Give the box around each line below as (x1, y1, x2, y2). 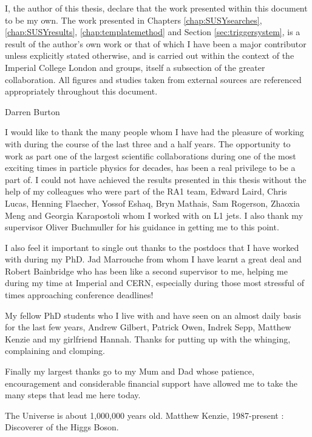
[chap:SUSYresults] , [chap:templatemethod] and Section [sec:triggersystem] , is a (5, 25, 300, 38)
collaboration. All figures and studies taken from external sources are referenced (5, 73, 302, 85)
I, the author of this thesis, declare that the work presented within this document (5, 2, 308, 14)
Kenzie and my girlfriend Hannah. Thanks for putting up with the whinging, (5, 332, 291, 345)
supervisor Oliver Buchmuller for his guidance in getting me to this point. (5, 221, 279, 233)
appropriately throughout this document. (5, 85, 158, 98)
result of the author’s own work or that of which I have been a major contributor (5, 37, 307, 50)
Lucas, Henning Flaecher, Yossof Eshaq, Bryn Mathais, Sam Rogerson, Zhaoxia (5, 196, 300, 209)
